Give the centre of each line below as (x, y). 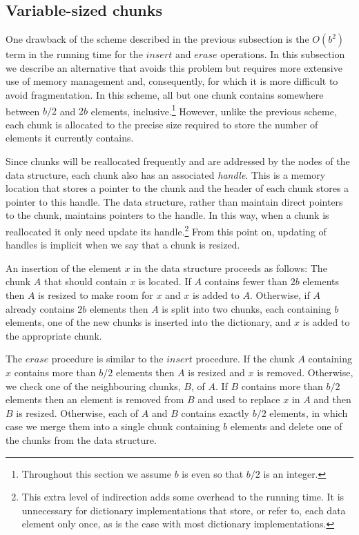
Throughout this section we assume (96, 473)
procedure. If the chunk (245, 359)
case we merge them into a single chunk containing (113, 426)
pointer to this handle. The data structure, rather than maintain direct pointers (174, 201)
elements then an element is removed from (95, 399)
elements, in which (309, 412)
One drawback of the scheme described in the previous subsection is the (157, 39)
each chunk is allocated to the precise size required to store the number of (162, 124)
